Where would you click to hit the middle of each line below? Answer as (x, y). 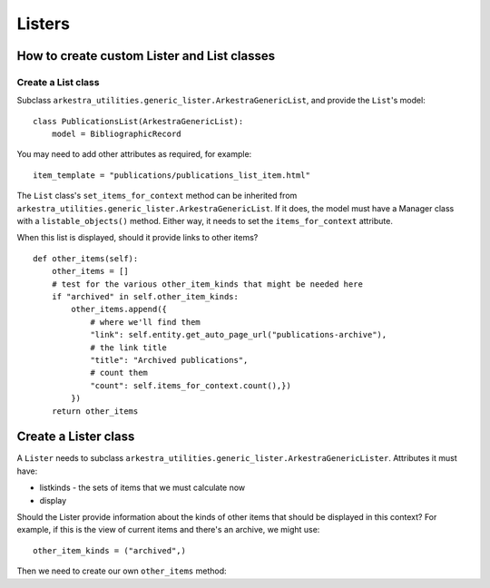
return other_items (95, 411)
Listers (43, 24)
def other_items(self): (86, 258)
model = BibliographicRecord (116, 134)
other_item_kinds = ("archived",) (109, 550)
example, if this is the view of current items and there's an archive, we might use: (168, 530)
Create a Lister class (76, 437)
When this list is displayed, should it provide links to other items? (137, 238)
